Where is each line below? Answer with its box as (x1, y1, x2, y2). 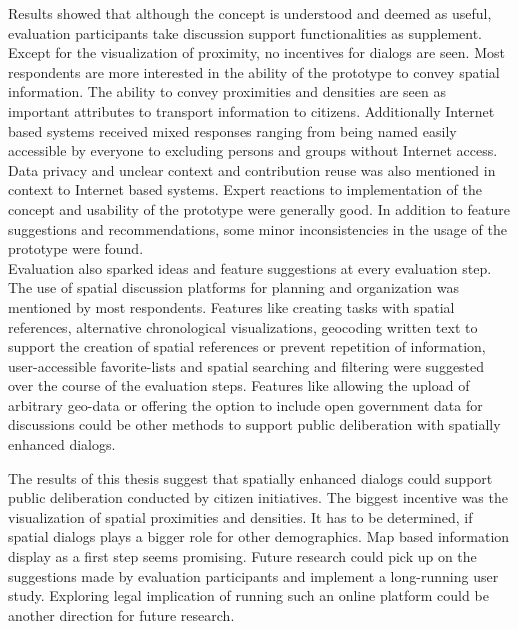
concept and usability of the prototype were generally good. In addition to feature (8, 198, 510, 219)
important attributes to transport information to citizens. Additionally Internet (8, 100, 495, 121)
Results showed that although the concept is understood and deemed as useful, (8, 3, 492, 23)
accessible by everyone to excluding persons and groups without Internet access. (8, 140, 498, 161)
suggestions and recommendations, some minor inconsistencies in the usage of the (8, 218, 507, 239)
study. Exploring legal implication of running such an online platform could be (8, 585, 489, 606)
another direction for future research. (8, 604, 235, 625)
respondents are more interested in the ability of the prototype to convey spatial (8, 61, 500, 82)
